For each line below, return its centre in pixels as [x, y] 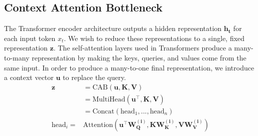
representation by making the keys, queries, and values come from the [139, 57]
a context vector [29, 77]
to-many [17, 57]
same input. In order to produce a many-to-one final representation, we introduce [129, 67]
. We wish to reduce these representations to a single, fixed [154, 38]
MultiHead [109, 99]
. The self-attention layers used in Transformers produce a [143, 48]
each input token [30, 38]
